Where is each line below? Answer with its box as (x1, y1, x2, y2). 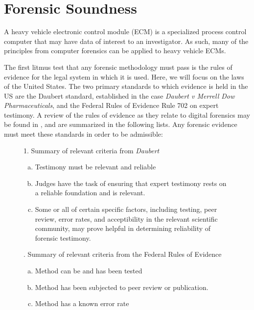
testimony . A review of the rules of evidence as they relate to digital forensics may (4, 109, 250, 120)
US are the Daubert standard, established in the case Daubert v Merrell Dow (4, 90, 235, 101)
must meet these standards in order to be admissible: (4, 129, 163, 139)
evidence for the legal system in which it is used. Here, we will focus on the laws (4, 71, 244, 82)
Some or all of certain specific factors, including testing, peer (35, 204, 217, 214)
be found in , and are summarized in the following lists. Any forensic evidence (4, 119, 237, 129)
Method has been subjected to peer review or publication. (35, 282, 208, 292)
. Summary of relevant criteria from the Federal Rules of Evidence (23, 249, 222, 259)
